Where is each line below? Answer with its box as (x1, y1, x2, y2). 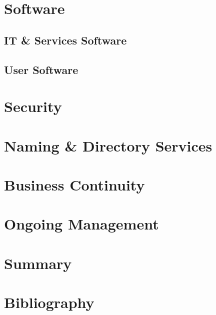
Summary (4, 252, 72, 273)
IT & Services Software (4, 32, 127, 47)
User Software (4, 61, 78, 77)
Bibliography (4, 292, 94, 312)
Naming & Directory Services (4, 135, 212, 155)
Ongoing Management (4, 213, 159, 234)
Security (4, 96, 62, 116)
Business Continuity (4, 174, 145, 194)
